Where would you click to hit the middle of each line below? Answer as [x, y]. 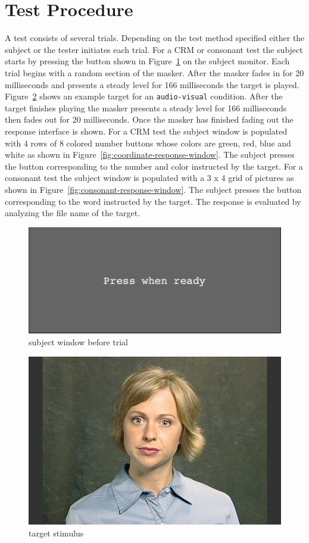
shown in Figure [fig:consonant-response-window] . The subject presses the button [153, 189]
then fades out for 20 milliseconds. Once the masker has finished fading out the [149, 119]
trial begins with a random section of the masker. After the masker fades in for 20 [154, 72]
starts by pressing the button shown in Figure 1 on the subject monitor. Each [147, 61]
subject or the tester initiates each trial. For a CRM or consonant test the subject [154, 49]
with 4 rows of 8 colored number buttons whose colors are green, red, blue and [148, 143]
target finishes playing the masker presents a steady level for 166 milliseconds [146, 107]
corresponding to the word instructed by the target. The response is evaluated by [153, 201]
